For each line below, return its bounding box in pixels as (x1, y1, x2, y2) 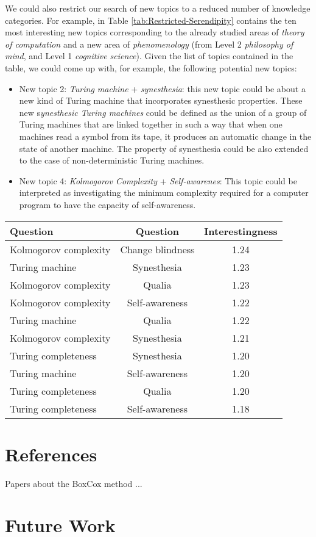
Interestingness (204, 223, 278, 238)
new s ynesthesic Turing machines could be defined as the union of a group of (19, 106, 307, 118)
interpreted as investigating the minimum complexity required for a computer (19, 186, 309, 199)
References (5, 441, 97, 466)
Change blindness (120, 242, 195, 256)
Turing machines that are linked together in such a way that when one (19, 118, 283, 131)
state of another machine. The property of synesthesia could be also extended (19, 142, 309, 154)
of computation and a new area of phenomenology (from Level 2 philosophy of (5, 37, 293, 50)
